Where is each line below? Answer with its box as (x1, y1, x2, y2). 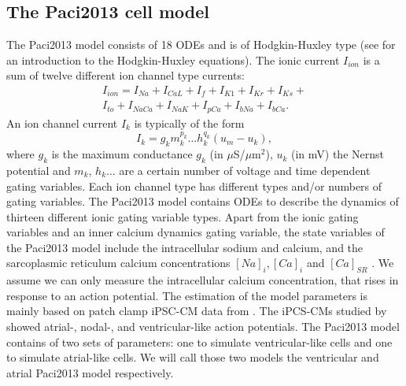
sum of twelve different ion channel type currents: (6, 67, 245, 84)
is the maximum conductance (51, 146, 193, 162)
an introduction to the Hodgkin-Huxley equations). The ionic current (6, 51, 340, 68)
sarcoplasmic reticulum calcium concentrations (6, 254, 231, 271)
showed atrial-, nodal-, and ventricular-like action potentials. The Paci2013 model (6, 318, 400, 335)
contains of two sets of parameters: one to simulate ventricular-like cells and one (6, 333, 393, 350)
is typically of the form (134, 114, 245, 131)
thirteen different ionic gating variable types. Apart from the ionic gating (6, 208, 359, 225)
